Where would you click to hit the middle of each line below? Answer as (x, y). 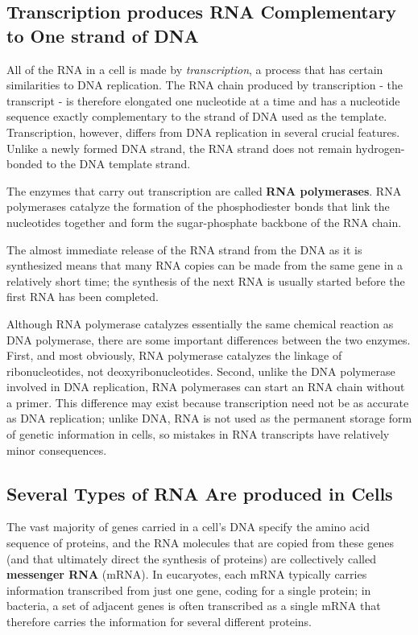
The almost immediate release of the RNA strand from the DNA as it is (184, 249)
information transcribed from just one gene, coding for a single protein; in (189, 590)
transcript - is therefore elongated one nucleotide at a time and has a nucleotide (203, 100)
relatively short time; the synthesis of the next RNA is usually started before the (206, 280)
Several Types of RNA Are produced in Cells (200, 493)
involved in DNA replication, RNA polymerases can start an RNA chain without (206, 387)
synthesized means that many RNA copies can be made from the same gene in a (205, 265)
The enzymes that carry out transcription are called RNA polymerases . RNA (204, 190)
